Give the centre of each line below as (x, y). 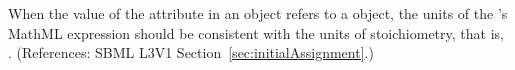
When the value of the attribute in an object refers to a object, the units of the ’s (258, 13)
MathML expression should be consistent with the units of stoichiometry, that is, (256, 32)
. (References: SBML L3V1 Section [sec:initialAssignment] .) (191, 52)
